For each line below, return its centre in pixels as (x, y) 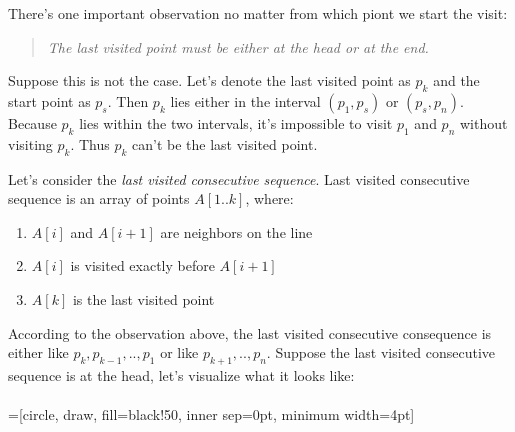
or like (179, 352)
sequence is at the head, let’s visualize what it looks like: (181, 374)
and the (456, 80)
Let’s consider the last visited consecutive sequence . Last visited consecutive (239, 178)
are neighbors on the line (236, 231)
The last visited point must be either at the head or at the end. (238, 46)
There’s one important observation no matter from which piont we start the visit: (258, 13)
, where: (269, 198)
